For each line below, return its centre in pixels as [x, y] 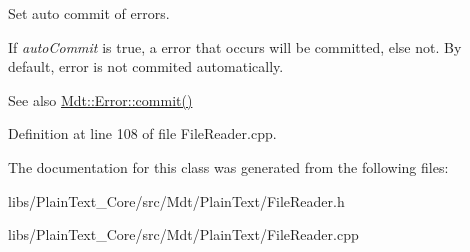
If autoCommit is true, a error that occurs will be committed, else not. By [235, 46]
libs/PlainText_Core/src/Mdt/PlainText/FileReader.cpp [183, 234]
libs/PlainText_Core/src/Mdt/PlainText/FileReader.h [176, 200]
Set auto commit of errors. [89, 13]
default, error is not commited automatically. [146, 66]
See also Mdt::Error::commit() [100, 99]
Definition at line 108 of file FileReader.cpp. [142, 133]
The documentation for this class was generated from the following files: [228, 166]
